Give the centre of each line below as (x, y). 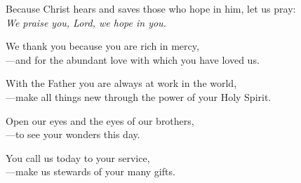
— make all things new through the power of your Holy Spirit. (139, 96)
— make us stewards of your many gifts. (91, 171)
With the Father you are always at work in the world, (121, 83)
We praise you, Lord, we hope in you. (86, 22)
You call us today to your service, (78, 157)
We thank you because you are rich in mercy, (102, 46)
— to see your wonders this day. (73, 134)
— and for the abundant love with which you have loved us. (133, 59)
